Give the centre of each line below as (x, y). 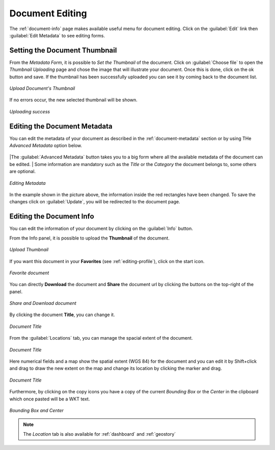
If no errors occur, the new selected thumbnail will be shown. (73, 100)
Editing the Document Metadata (61, 126)
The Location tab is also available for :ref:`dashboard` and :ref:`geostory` (100, 434)
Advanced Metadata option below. (46, 146)
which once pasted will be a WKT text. (50, 399)
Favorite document (29, 273)
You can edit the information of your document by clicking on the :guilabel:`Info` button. (101, 229)
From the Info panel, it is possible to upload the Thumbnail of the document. (90, 238)
